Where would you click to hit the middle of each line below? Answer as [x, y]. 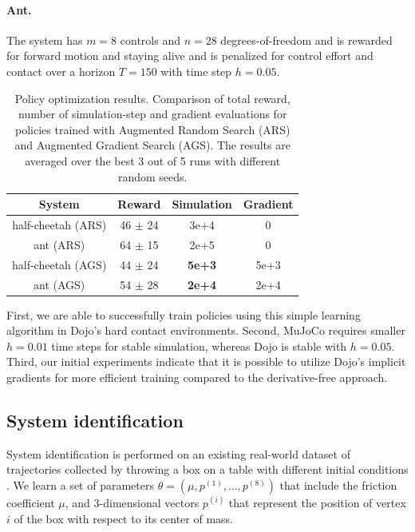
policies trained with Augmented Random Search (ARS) [153, 129]
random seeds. [152, 176]
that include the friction [338, 484]
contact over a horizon [61, 71]
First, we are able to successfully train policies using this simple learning [184, 314]
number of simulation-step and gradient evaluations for [153, 114]
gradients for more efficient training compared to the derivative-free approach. [197, 377]
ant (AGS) [59, 284]
